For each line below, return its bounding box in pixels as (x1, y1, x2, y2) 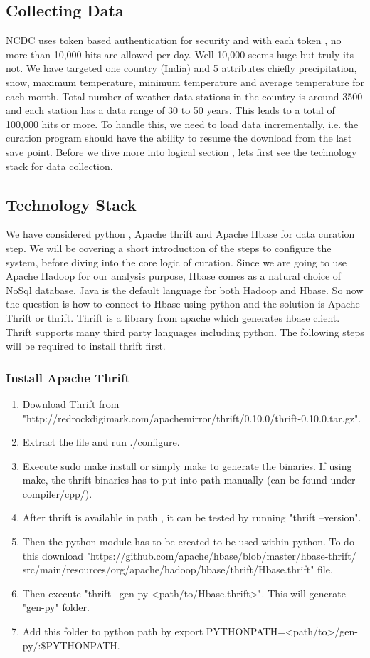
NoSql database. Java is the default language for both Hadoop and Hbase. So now (6, 282, 364, 297)
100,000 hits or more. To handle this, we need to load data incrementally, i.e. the (6, 116, 359, 131)
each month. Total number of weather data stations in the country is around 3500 (6, 88, 363, 103)
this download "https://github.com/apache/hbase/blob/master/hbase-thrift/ (22, 548, 356, 563)
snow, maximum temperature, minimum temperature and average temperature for (6, 74, 364, 89)
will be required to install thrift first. (6, 338, 166, 353)
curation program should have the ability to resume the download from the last (6, 130, 352, 145)
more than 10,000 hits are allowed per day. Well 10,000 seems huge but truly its (6, 46, 354, 61)
